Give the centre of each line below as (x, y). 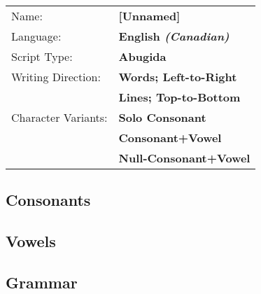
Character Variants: (59, 117)
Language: (36, 36)
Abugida (142, 56)
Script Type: (42, 56)
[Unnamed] (149, 16)
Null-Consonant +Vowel (184, 158)
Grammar (42, 282)
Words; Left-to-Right (178, 77)
